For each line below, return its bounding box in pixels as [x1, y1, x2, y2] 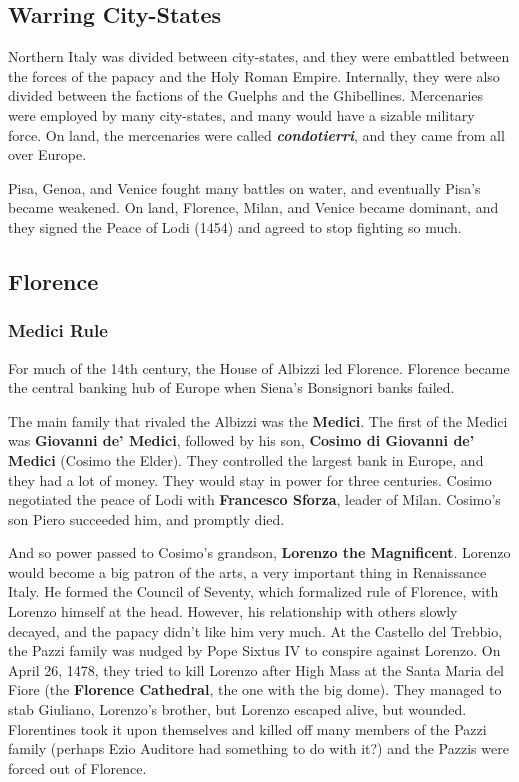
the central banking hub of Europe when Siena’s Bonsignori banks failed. [8, 377, 455, 398]
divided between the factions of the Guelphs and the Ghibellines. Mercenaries [8, 85, 484, 106]
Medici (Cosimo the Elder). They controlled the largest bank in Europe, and [8, 449, 484, 470]
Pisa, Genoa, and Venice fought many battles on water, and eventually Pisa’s [8, 177, 481, 198]
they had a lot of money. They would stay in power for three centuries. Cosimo [8, 469, 492, 490]
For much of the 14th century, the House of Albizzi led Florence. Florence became [8, 357, 510, 378]
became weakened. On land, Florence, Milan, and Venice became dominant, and [8, 197, 499, 218]
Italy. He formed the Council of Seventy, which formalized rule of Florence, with [8, 581, 499, 602]
